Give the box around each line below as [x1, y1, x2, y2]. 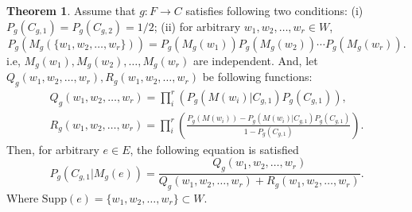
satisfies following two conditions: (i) [185, 2, 363, 18]
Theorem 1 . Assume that [6, 2, 136, 18]
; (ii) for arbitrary [154, 17, 241, 34]
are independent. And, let [192, 52, 318, 68]
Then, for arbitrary [6, 141, 99, 157]
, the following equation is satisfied [130, 141, 299, 157]
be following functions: [202, 68, 313, 85]
